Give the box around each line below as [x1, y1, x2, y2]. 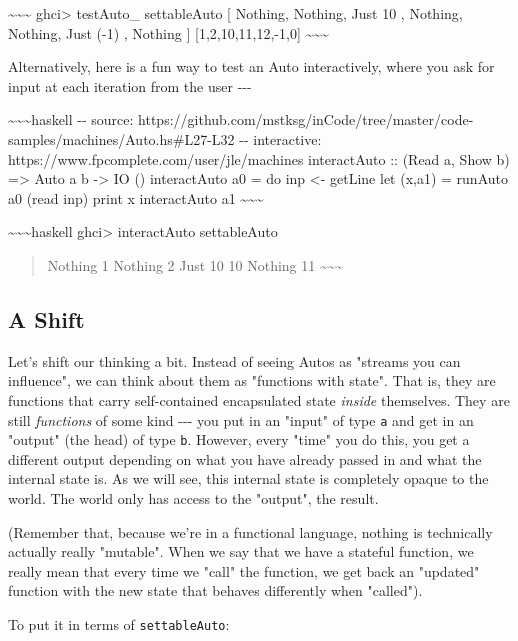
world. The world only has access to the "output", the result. [8, 488, 379, 509]
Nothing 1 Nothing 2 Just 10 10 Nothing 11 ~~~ [47, 254, 344, 275]
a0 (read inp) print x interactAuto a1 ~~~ [8, 187, 264, 208]
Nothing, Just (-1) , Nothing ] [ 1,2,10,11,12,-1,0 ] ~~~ [8, 22, 329, 43]
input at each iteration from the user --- [8, 75, 252, 96]
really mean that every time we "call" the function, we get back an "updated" [8, 560, 480, 581]
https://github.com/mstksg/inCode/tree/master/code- [138, 109, 474, 130]
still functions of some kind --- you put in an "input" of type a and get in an [8, 409, 474, 430]
